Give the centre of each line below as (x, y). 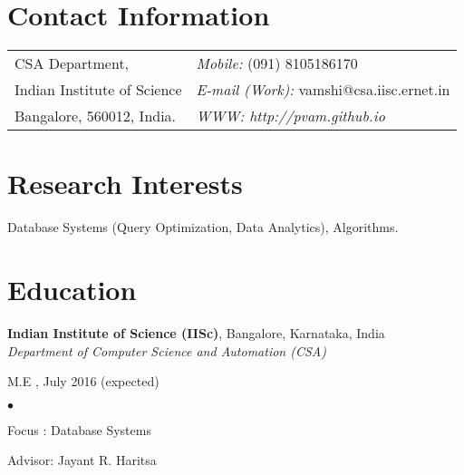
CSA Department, (72, 63)
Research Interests (125, 184)
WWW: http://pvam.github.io (290, 116)
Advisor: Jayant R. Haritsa (82, 460)
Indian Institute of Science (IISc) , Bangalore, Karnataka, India (196, 332)
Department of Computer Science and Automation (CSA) (167, 350)
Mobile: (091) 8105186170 (277, 63)
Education (72, 290)
